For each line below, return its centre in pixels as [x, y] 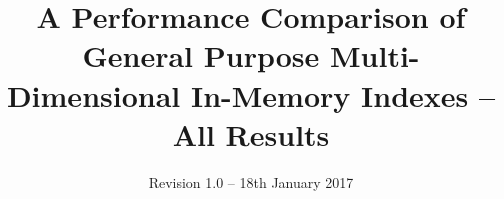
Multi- [374, 55]
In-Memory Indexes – [343, 94]
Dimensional [93, 94]
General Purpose [201, 55]
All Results [251, 133]
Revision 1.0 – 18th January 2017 [251, 181]
